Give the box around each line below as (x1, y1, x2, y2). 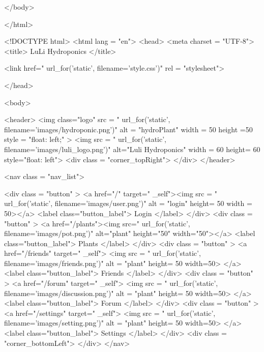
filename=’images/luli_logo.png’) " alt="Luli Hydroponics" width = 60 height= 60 (4, 143, 260, 154)
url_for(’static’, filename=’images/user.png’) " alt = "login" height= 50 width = (4, 198, 252, 209)
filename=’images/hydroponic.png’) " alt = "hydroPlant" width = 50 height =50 (4, 124, 253, 134)
